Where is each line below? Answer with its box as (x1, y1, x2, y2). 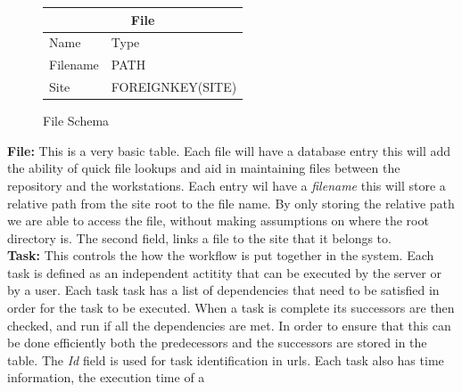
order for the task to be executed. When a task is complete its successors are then (7, 298, 455, 317)
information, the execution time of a (7, 368, 205, 387)
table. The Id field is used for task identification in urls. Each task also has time (7, 350, 444, 369)
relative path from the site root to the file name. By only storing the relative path (7, 193, 455, 212)
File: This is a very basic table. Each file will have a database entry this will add (7, 141, 451, 159)
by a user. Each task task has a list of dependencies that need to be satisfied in (7, 281, 440, 299)
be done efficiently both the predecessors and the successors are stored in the (7, 333, 427, 352)
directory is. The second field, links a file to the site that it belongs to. (7, 228, 392, 247)
